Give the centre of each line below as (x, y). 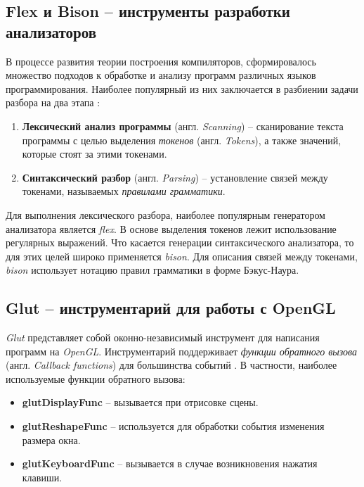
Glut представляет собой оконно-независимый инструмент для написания (163, 337)
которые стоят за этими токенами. (95, 154)
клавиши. (42, 477)
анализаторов (51, 31)
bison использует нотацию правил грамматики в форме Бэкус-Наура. (152, 270)
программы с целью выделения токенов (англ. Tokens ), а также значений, (182, 140)
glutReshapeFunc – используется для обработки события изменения (173, 426)
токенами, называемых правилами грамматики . (124, 191)
